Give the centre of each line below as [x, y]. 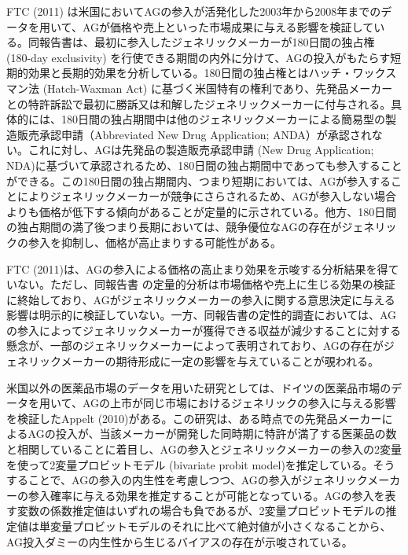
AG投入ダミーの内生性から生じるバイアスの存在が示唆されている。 [180, 541]
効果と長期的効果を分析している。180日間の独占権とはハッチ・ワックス [212, 73]
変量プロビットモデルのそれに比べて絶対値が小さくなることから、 [221, 526]
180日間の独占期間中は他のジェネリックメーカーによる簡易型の [223, 119]
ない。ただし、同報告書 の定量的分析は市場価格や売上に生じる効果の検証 [206, 284]
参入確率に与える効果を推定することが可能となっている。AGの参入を [206, 495]
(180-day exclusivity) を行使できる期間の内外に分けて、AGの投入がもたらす [198, 57]
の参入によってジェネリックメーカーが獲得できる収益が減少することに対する [204, 330]
